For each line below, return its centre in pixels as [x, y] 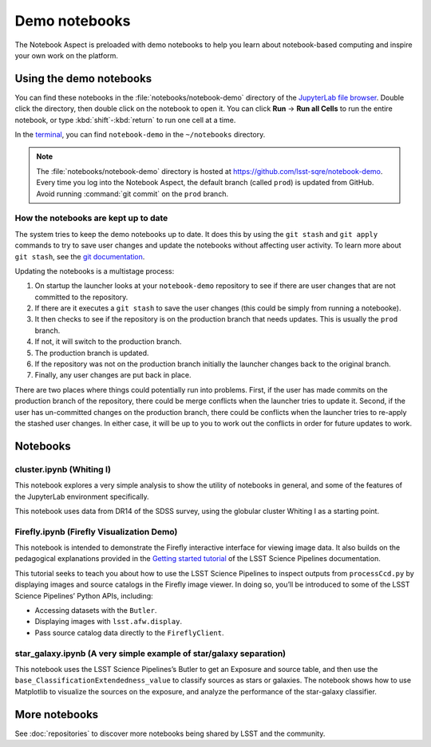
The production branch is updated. [92, 353]
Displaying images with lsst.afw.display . [109, 622]
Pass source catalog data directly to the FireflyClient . [129, 632]
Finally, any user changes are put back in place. [113, 375]
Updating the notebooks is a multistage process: [95, 271]
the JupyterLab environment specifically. [82, 496]
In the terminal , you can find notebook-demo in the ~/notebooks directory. [140, 135]
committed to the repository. [81, 297]
